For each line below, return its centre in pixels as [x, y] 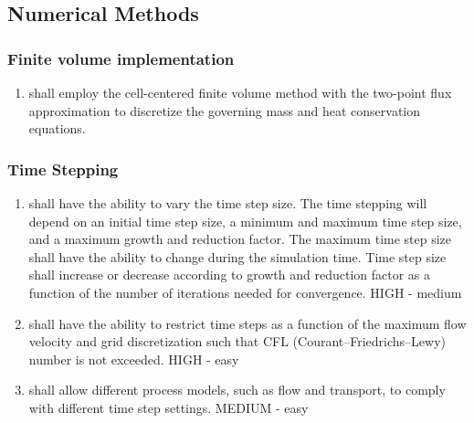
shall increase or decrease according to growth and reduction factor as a [230, 275]
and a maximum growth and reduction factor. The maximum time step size [240, 239]
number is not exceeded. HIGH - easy [134, 359]
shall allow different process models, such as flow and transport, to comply [237, 390]
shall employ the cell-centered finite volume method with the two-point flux [240, 92]
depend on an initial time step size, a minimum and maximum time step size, [245, 221]
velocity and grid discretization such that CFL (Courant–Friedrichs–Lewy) [237, 341]
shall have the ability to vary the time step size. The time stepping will [228, 203]
